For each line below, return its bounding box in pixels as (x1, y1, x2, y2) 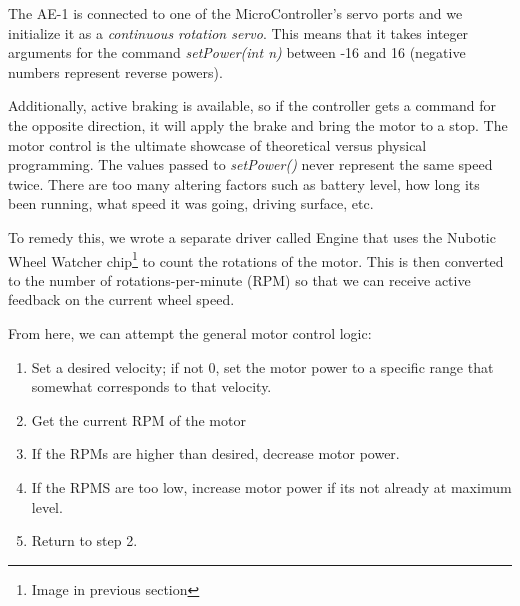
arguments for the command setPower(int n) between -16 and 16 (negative (8, 42, 466, 63)
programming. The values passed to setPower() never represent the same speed (8, 154, 493, 175)
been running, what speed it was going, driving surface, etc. (8, 193, 374, 214)
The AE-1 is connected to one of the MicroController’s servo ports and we (8, 3, 463, 23)
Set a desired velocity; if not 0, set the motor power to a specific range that (31, 356, 494, 377)
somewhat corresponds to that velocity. (31, 376, 272, 397)
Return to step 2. (31, 530, 138, 551)
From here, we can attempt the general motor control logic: (8, 322, 372, 343)
